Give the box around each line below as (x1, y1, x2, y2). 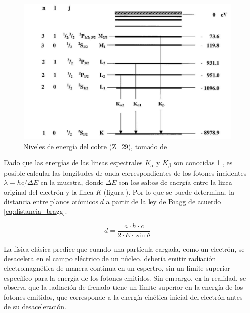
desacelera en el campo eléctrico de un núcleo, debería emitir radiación (4, 253, 216, 263)
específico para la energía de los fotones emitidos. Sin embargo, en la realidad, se (4, 272, 246, 283)
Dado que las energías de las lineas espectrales (4, 157, 143, 168)
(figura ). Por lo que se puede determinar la (103, 186, 235, 197)
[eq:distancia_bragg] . (4, 206, 67, 216)
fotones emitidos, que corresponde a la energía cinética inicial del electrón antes (4, 291, 243, 302)
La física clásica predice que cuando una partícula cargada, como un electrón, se (4, 243, 245, 254)
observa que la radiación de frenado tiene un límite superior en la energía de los (4, 282, 243, 292)
